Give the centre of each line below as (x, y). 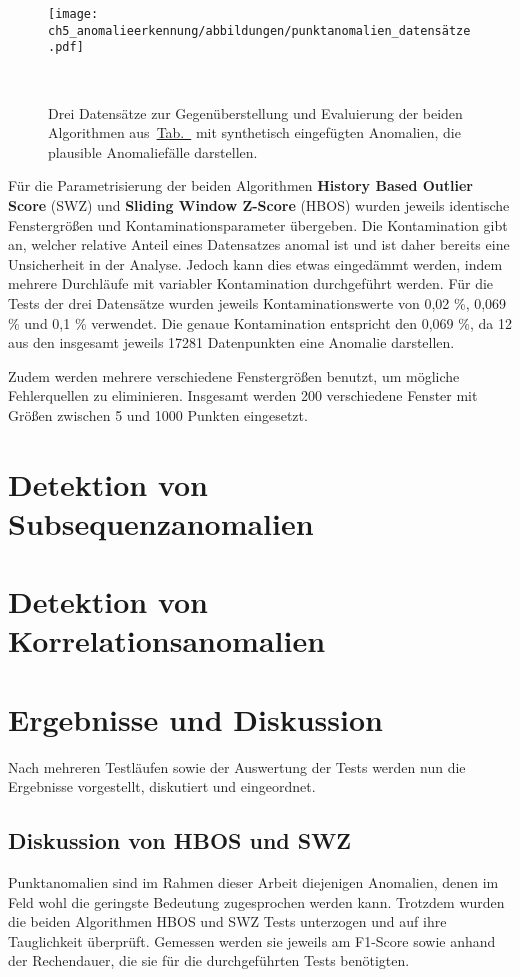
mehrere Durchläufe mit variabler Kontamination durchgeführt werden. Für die (251, 283)
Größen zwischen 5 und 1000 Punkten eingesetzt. (158, 414)
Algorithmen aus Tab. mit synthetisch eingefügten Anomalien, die (254, 132)
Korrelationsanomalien (167, 640)
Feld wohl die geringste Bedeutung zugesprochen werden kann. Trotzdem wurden (256, 901)
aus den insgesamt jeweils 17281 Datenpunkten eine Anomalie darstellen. (231, 342)
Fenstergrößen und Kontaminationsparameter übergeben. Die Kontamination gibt (258, 224)
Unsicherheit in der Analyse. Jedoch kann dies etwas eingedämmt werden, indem (255, 263)
